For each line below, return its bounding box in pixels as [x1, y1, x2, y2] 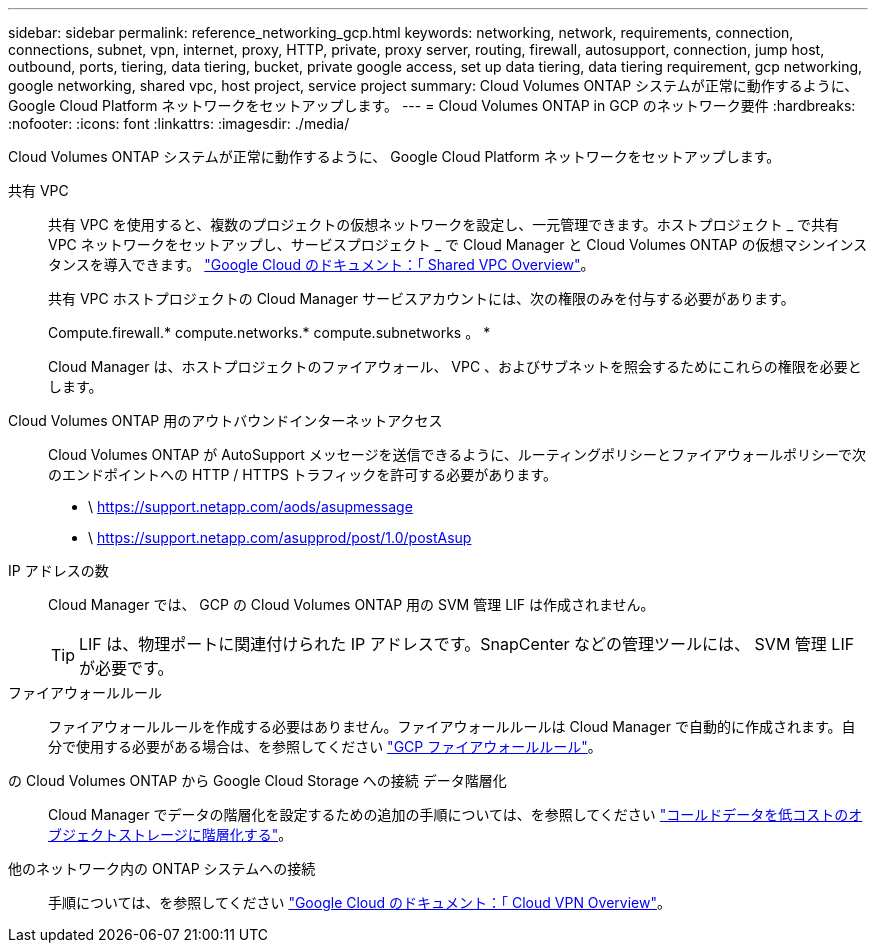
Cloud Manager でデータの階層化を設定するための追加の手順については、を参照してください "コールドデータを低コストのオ [48, 806, 863, 823]
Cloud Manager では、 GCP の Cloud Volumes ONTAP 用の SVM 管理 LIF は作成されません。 [48, 596, 655, 613]
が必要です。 [79, 658, 174, 678]
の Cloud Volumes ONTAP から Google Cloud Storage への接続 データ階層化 [8, 772, 507, 789]
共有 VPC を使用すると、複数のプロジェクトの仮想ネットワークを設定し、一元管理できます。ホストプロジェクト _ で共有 [48, 216, 839, 233]
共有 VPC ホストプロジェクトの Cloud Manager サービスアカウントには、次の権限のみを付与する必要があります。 [48, 290, 795, 307]
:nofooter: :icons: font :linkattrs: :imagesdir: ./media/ [8, 115, 350, 132]
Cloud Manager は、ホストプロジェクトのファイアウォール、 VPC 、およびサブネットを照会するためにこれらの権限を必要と [48, 358, 862, 375]
